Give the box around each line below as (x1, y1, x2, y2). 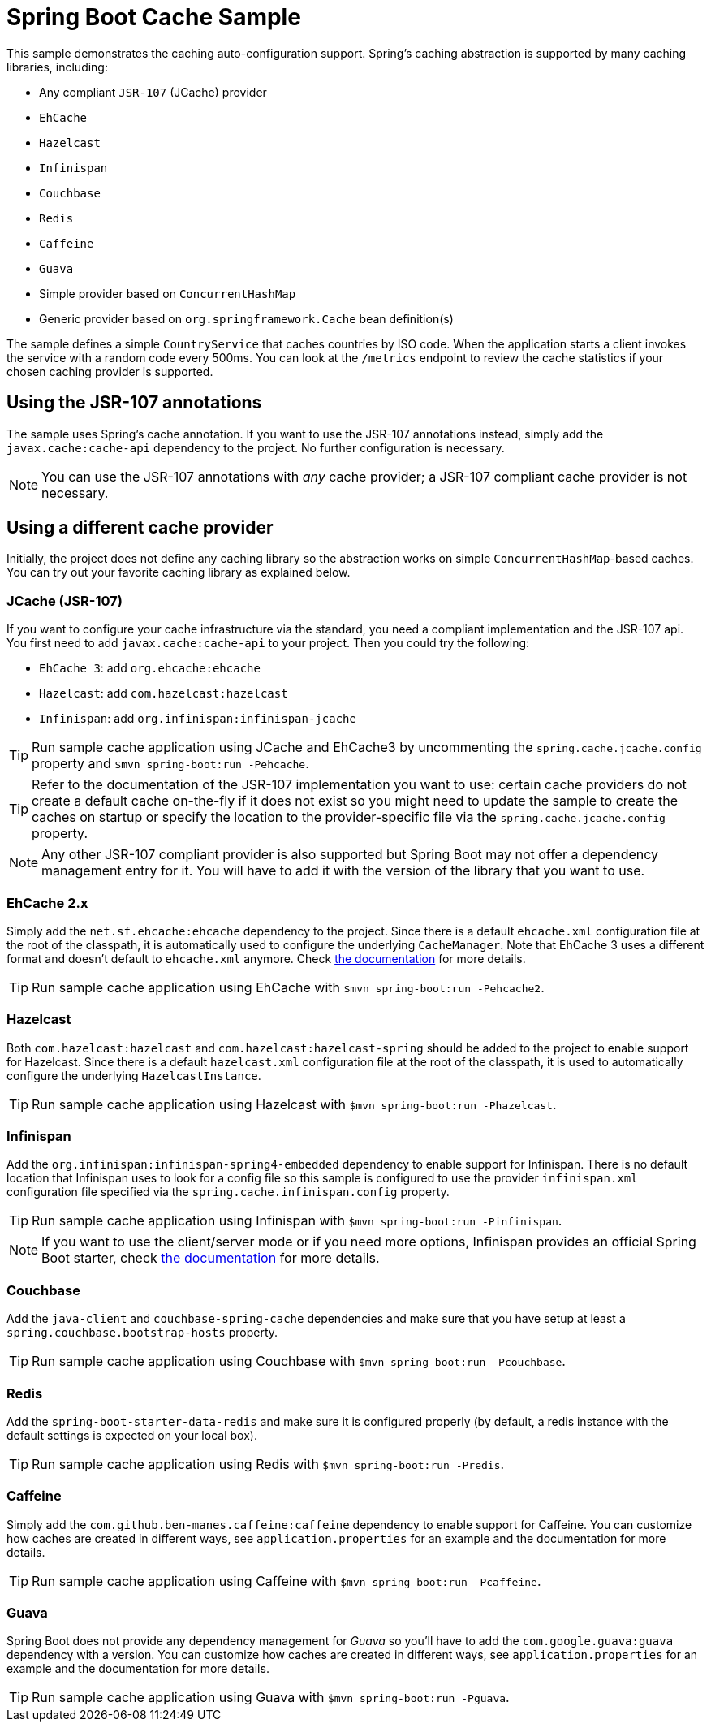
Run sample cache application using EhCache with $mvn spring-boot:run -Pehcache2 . (32, 978, 545, 996)
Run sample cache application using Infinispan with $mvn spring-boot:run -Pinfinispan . (32, 1212, 562, 1229)
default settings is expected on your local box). (6, 1428, 257, 1442)
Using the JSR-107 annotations (6, 392, 262, 413)
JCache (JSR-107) (6, 592, 123, 609)
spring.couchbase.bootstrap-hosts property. (6, 1325, 278, 1340)
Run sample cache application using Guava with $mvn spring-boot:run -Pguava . (32, 1689, 510, 1706)
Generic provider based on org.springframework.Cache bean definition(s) (39, 311, 454, 326)
